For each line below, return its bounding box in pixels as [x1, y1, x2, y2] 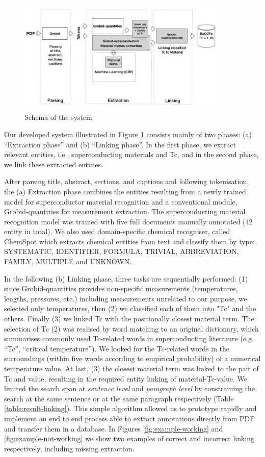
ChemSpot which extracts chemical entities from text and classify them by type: [4, 236, 255, 246]
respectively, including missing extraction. [4, 443, 135, 453]
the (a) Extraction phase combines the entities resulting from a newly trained [4, 186, 246, 196]
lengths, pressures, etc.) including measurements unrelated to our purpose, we [4, 293, 247, 303]
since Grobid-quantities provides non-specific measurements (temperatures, [4, 283, 238, 294]
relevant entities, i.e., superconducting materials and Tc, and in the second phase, [4, 149, 259, 160]
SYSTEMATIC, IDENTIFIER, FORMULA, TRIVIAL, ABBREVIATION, [4, 246, 239, 257]
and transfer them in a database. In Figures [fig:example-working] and [4, 423, 223, 434]
